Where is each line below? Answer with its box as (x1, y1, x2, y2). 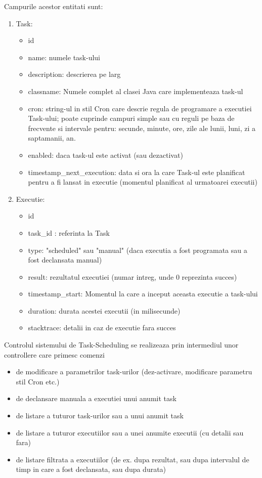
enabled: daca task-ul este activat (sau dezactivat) (28, 149, 183, 160)
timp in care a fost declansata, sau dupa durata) (16, 464, 166, 474)
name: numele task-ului (28, 52, 101, 62)
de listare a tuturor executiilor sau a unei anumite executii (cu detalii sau (16, 427, 244, 438)
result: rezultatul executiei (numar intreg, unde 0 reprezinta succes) (28, 271, 237, 282)
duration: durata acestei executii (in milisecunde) (28, 305, 181, 316)
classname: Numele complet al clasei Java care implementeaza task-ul (28, 85, 243, 96)
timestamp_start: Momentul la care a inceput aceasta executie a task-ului (28, 288, 258, 299)
